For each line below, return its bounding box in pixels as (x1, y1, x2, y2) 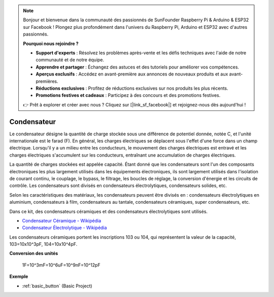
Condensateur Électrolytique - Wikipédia (22, 225, 107, 231)
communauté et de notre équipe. (36, 57, 105, 63)
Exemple (9, 274, 28, 280)
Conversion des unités (9, 250, 58, 256)
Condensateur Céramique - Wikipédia (22, 217, 101, 224)
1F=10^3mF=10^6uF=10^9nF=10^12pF (22, 262, 101, 268)
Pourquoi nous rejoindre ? (23, 41, 79, 47)
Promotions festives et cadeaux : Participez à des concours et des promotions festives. (36, 92, 221, 98)
